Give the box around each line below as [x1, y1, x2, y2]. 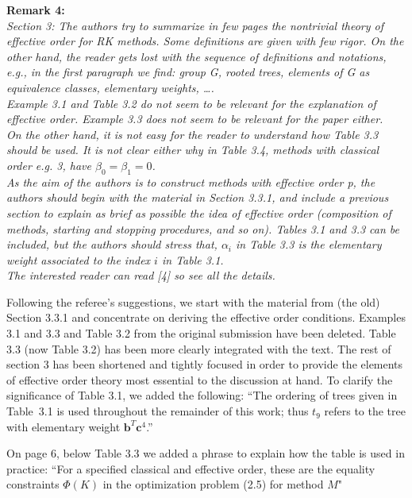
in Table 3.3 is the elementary [236, 236, 382, 253]
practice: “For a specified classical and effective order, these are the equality [6, 460, 375, 477]
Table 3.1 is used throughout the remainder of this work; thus [6, 403, 309, 419]
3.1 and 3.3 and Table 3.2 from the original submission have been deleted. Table [6, 325, 396, 342]
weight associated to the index [6, 251, 151, 268]
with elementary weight [6, 418, 121, 434]
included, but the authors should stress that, [6, 236, 218, 253]
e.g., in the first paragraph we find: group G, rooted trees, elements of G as [6, 64, 370, 80]
